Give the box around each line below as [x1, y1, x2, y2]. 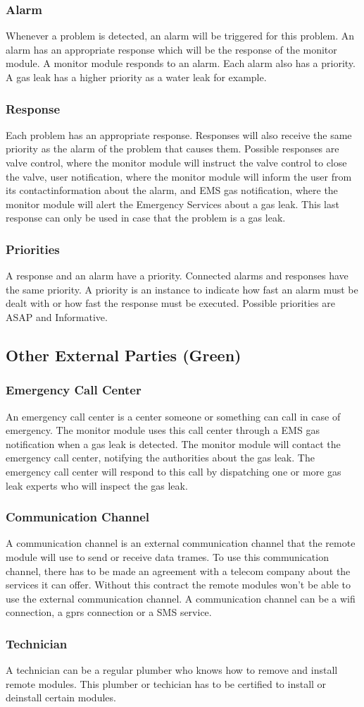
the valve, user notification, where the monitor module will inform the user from [6, 169, 352, 183]
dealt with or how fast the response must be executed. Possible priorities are [6, 296, 335, 310]
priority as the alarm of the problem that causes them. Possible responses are [6, 141, 339, 156]
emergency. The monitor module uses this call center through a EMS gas [6, 423, 320, 437]
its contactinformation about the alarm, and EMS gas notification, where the [6, 183, 338, 198]
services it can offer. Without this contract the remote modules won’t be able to [6, 577, 351, 592]
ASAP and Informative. [6, 309, 108, 324]
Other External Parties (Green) [6, 344, 241, 365]
